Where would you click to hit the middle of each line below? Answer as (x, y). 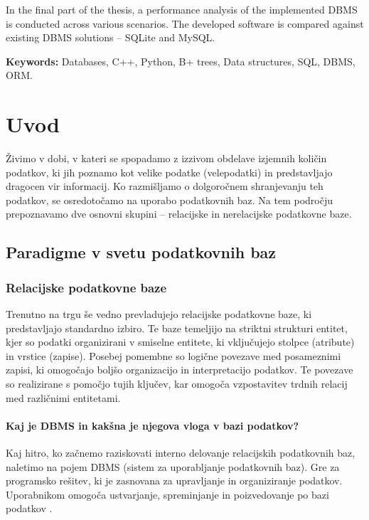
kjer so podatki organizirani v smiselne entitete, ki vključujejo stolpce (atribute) (180, 342)
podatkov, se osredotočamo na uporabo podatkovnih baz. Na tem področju (169, 200)
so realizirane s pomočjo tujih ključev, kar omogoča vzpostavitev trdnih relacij (177, 384)
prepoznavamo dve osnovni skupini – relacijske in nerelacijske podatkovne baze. (179, 214)
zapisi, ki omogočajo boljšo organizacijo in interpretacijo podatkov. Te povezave (180, 370)
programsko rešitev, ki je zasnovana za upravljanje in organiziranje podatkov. (174, 481)
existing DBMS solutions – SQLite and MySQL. (111, 37)
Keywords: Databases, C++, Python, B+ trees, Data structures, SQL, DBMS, (181, 61)
